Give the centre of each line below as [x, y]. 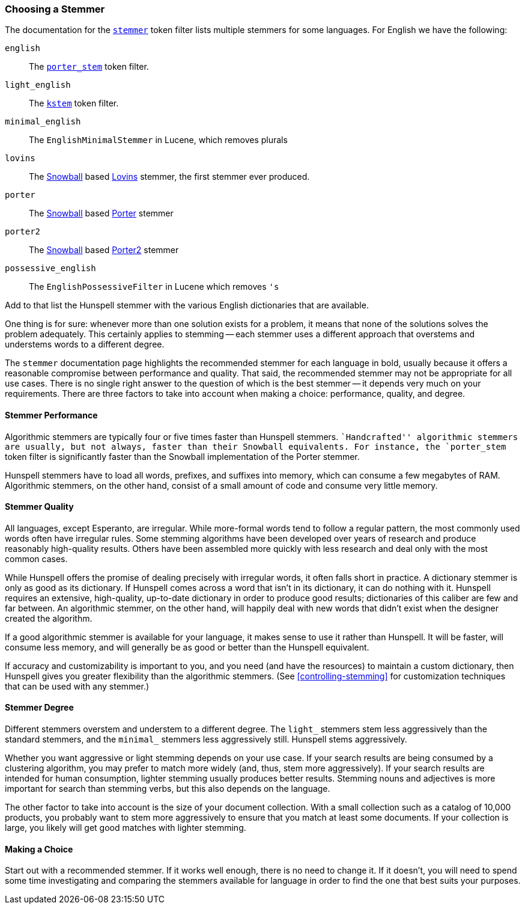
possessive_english [50, 268]
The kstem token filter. [74, 103]
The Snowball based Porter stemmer [101, 213]
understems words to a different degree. [85, 344]
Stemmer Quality [39, 507]
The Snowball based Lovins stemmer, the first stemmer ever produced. [169, 177]
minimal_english [43, 122]
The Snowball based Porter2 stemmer [104, 250]
